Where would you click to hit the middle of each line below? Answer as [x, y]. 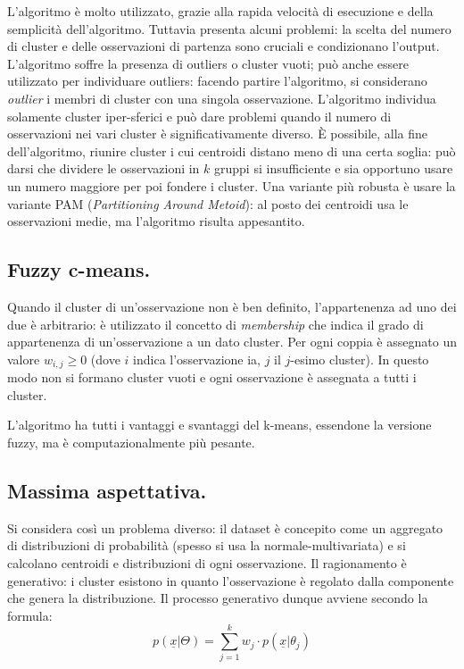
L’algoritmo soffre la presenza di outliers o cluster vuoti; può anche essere [208, 63]
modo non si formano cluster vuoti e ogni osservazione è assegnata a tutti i [212, 377]
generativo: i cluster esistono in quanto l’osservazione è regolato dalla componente [231, 580]
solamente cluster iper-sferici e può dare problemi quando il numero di [199, 116]
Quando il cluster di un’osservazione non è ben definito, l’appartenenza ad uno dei [232, 306]
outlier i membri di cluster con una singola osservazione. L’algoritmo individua [222, 98]
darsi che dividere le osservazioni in [104, 168]
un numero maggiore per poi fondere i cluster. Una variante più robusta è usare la [232, 185]
